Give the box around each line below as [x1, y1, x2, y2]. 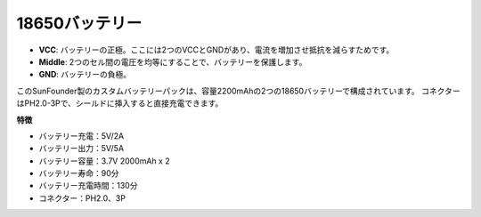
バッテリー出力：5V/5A [38, 143, 125, 154]
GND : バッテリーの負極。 [38, 69, 132, 80]
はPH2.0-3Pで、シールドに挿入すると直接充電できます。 [16, 98, 224, 108]
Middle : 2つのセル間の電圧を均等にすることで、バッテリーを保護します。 [38, 56, 307, 67]
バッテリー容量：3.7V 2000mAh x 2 [38, 156, 170, 166]
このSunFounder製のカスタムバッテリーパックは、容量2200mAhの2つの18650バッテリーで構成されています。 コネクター [16, 85, 461, 96]
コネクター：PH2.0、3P [38, 192, 126, 204]
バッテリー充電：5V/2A [38, 130, 125, 141]
